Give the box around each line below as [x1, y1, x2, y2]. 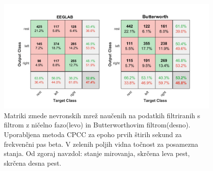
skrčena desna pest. [4, 157, 61, 168]
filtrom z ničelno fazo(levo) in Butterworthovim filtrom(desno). [4, 120, 191, 130]
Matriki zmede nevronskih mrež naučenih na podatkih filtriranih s [4, 110, 200, 120]
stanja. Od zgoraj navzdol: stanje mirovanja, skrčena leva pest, [4, 148, 190, 158]
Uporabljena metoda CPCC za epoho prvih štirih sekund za [4, 129, 182, 139]
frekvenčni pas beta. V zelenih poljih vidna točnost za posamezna [4, 139, 198, 149]
